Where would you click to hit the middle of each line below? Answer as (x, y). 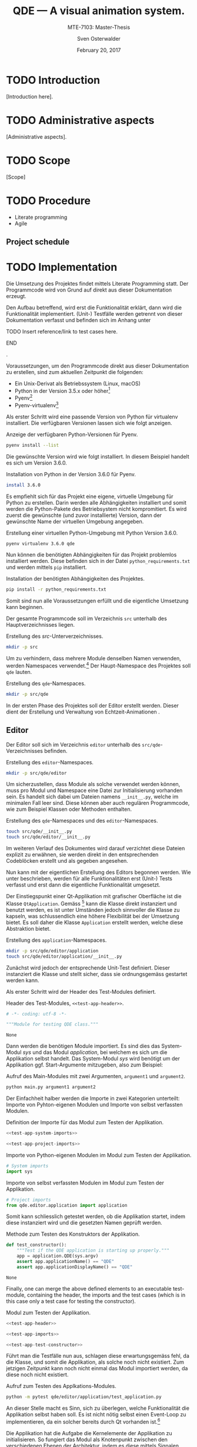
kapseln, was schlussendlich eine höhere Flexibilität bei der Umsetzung (93, 916)
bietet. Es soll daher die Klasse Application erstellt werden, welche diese (95, 922)
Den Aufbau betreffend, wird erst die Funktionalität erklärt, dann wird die (94, 307)
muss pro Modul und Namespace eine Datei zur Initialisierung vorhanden (94, 790)
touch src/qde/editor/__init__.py (49, 837)
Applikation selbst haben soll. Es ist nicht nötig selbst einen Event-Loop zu (96, 1415)
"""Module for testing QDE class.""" (52, 1024)
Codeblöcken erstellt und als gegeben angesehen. (67, 861)
